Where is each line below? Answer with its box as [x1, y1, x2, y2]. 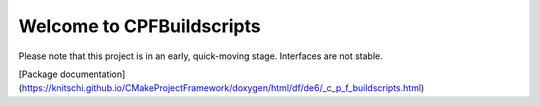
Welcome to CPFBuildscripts [18, 15, 261, 37]
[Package [18, 68, 59, 80]
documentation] [60, 68, 126, 80]
